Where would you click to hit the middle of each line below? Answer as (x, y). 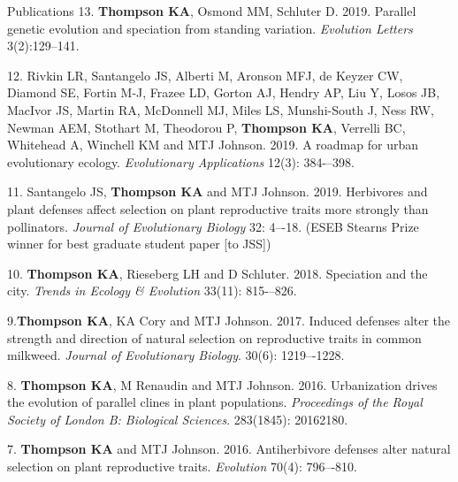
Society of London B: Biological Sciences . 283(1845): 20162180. (178, 419)
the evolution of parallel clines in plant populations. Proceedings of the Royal (215, 402)
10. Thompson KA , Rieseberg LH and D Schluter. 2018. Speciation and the (218, 273)
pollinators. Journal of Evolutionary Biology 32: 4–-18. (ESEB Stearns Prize (213, 226)
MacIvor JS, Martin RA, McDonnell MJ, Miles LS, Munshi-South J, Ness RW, (221, 109)
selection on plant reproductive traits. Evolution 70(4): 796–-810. (182, 467)
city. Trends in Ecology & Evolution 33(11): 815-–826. (152, 291)
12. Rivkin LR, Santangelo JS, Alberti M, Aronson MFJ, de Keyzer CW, (205, 75)
